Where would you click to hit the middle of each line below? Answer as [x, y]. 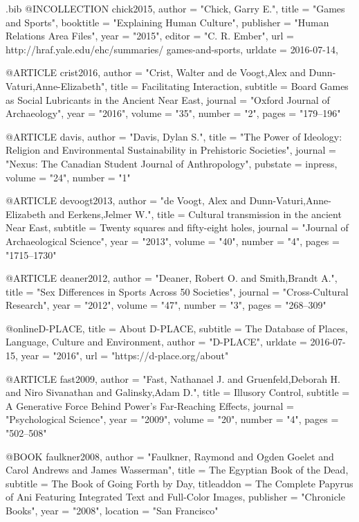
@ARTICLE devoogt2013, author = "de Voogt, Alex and [126, 200]
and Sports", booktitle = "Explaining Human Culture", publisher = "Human [167, 22]
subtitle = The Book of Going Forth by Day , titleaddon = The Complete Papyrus [179, 483]
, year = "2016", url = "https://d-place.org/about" [122, 355]
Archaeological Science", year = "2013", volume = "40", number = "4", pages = [173, 241]
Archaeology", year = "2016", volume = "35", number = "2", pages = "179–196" [173, 113]
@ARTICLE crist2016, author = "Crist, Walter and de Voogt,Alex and [156, 72]
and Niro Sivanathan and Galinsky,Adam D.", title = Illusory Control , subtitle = [178, 392]
